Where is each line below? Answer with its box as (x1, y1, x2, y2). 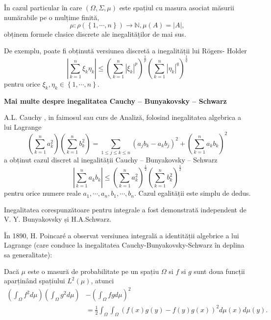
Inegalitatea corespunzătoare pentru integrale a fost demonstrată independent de (4, 204, 246, 214)
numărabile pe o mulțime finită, (4, 12, 99, 22)
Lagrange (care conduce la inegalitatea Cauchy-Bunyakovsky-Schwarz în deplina (4, 240, 245, 250)
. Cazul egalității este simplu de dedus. (134, 188, 251, 198)
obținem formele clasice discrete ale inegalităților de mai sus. (4, 29, 186, 39)
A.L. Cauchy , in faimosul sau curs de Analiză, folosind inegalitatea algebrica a (4, 112, 241, 122)
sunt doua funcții (194, 266, 245, 276)
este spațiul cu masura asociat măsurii (119, 2, 234, 12)
